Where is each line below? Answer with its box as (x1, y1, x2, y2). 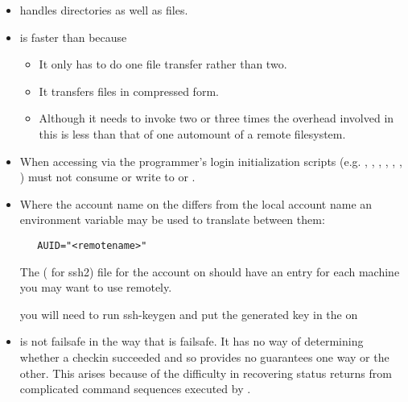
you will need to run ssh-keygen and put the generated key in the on (19, 305, 358, 322)
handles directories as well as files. (19, 2, 188, 18)
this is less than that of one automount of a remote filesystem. (39, 125, 346, 142)
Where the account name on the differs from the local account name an (19, 195, 373, 212)
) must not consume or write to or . (19, 168, 196, 185)
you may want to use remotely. (19, 279, 172, 296)
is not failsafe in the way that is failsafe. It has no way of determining (19, 333, 364, 350)
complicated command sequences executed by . (19, 380, 251, 397)
